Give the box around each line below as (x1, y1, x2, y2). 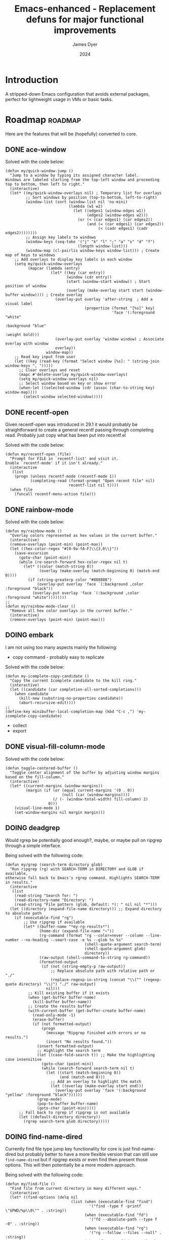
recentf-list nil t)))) (68, 483, 119, 488)
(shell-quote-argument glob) (84, 946, 146, 951)
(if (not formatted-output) (32, 1021, 92, 1027)
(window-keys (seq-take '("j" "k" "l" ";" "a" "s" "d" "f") (25, 239, 155, 244)
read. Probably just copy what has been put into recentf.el (5, 432, 126, 438)
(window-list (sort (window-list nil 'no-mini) (25, 199, 128, 205)
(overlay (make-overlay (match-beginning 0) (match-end (39, 569, 159, 574)
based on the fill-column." (5, 775, 65, 780)
